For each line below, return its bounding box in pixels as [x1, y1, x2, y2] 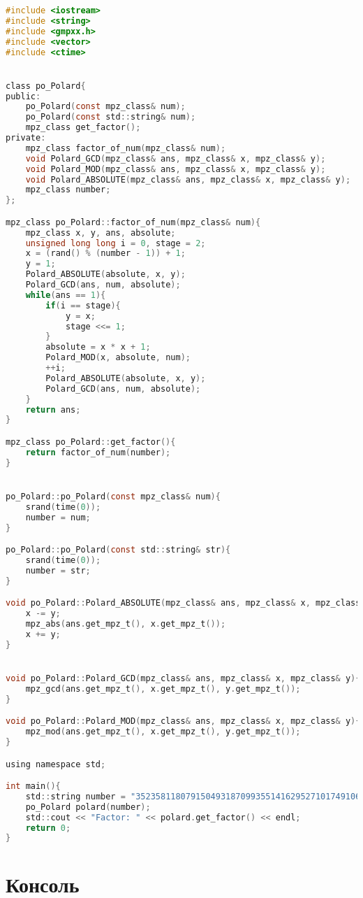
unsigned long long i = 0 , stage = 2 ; [25, 238, 206, 248]
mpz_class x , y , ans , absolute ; [25, 227, 176, 238]
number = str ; [25, 565, 91, 576]
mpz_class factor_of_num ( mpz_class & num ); [25, 143, 226, 153]
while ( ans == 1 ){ [25, 290, 106, 300]
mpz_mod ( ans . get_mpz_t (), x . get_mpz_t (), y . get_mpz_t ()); [25, 727, 301, 737]
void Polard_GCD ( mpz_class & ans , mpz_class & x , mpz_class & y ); [25, 153, 326, 164]
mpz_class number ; [25, 185, 111, 195]
